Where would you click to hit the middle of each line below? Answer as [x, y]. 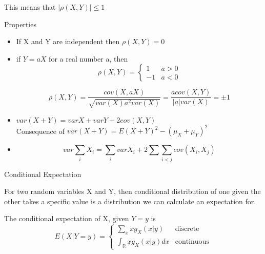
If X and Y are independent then [68, 41]
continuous [192, 242]
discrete [187, 229]
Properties [20, 24]
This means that [30, 7]
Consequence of [40, 131]
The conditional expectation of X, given [67, 218]
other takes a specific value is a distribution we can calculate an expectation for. [130, 201]
